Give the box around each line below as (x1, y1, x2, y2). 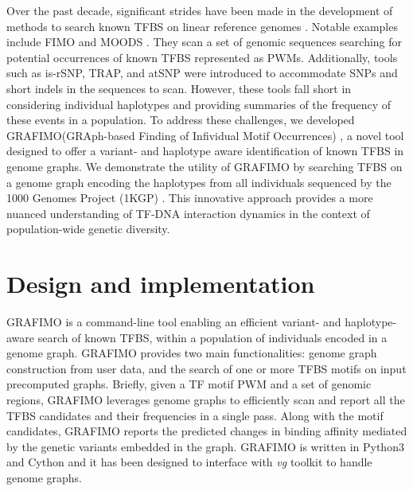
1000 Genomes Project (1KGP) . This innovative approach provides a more (6, 189, 373, 206)
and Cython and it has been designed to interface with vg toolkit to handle (6, 454, 372, 470)
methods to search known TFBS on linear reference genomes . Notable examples (6, 18, 398, 34)
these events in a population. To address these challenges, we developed (6, 111, 355, 128)
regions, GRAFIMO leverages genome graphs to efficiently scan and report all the (6, 392, 405, 407)
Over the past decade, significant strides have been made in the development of (6, 2, 393, 18)
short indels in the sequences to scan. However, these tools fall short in (6, 80, 352, 96)
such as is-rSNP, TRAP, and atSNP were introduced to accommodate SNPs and (6, 64, 398, 81)
